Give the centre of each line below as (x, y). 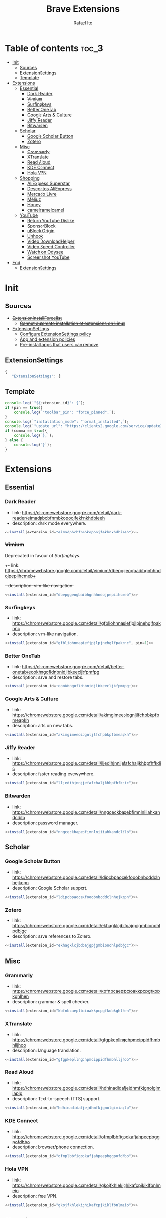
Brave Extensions (83, 9)
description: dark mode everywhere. (49, 523)
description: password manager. (45, 823)
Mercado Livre (42, 194)
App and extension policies (47, 339)
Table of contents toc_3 (54, 48)
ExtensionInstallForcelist (37, 318)
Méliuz (34, 199)
